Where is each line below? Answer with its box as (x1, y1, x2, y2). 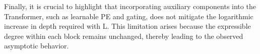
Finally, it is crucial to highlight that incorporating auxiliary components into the (4, 1, 256, 11)
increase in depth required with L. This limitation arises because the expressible (4, 21, 251, 31)
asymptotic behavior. (4, 40, 69, 51)
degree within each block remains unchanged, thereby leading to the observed (4, 30, 243, 41)
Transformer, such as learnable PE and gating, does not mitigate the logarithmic (4, 11, 253, 21)
